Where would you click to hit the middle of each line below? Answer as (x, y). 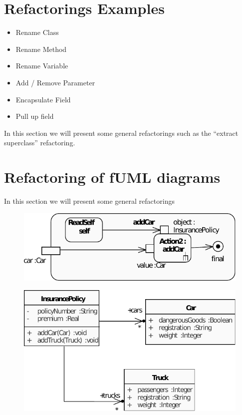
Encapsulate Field (43, 99)
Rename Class (37, 32)
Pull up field (35, 116)
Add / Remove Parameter (55, 82)
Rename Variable (42, 66)
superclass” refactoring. (40, 143)
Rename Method (41, 49)
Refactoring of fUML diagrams (112, 177)
